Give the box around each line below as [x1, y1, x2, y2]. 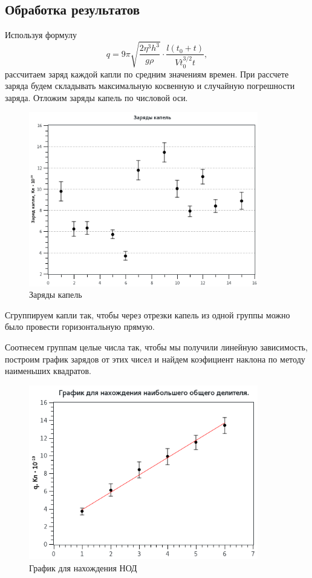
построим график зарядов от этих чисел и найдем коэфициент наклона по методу [5, 352, 305, 365]
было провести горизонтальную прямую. [5, 320, 155, 333]
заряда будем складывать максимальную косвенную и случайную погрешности [5, 79, 295, 92]
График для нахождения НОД [29, 561, 137, 574]
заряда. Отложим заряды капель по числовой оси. [5, 91, 188, 103]
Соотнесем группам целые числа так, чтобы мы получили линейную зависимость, [5, 340, 308, 353]
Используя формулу [5, 28, 77, 41]
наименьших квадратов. [5, 364, 91, 377]
